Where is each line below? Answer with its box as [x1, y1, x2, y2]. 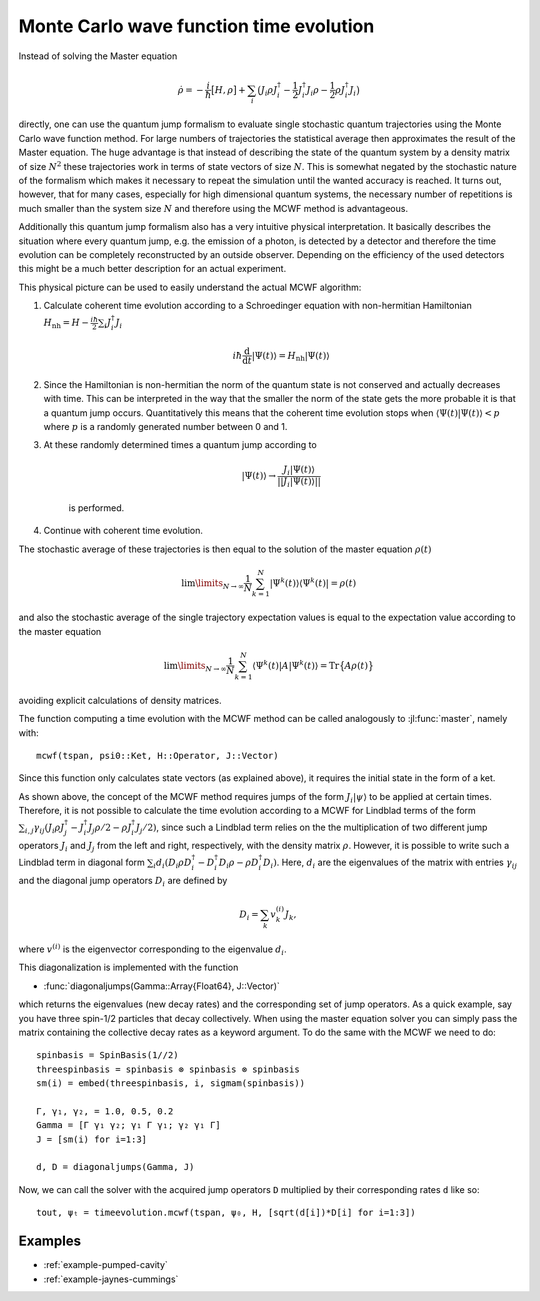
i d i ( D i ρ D [153, 857, 192, 871]
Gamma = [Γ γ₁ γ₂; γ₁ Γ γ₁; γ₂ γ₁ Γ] [36, 1120, 222, 1131]
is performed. [68, 501, 125, 514]
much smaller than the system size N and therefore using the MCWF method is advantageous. [18, 202, 409, 214]
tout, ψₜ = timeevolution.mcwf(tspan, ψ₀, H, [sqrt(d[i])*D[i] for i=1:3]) [36, 1207, 416, 1219]
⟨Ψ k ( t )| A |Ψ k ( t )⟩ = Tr [251, 658, 340, 671]
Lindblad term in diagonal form [18, 856, 145, 869]
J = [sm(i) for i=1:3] [36, 1133, 148, 1145]
